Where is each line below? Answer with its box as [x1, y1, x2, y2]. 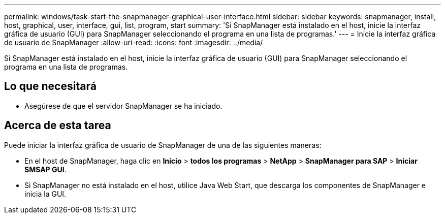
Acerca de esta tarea [4, 119, 111, 132]
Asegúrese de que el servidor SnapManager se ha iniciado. [24, 101, 222, 110]
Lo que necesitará [4, 80, 97, 93]
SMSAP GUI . [24, 165, 67, 174]
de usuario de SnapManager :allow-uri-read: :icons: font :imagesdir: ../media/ [4, 38, 263, 47]
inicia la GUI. [24, 189, 67, 198]
